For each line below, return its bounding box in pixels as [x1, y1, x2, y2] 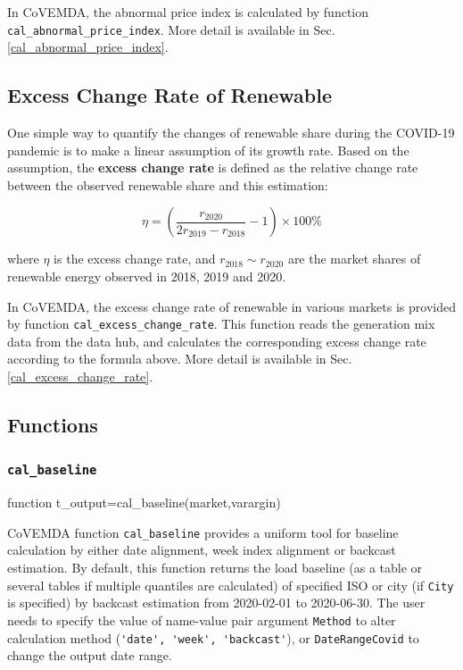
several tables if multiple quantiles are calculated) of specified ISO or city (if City [7, 575, 454, 594]
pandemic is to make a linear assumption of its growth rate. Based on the [7, 140, 409, 159]
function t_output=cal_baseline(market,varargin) [7, 493, 281, 512]
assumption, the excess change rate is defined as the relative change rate [7, 158, 418, 177]
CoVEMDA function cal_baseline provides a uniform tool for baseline [7, 523, 399, 541]
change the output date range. [7, 646, 172, 665]
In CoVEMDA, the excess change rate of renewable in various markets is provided [7, 297, 456, 315]
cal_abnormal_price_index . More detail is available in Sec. [7, 20, 335, 38]
